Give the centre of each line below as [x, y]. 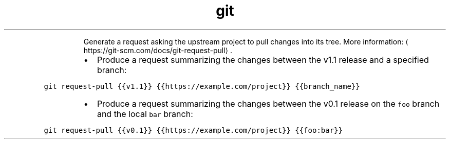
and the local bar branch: [145, 114]
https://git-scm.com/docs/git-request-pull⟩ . [158, 50]
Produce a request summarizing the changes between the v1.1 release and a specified [263, 59]
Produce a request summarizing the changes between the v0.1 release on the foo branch [268, 103]
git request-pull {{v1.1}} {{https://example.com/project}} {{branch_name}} [202, 86]
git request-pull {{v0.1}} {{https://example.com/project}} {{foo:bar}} [193, 130]
